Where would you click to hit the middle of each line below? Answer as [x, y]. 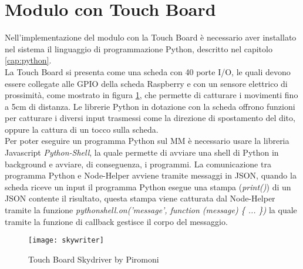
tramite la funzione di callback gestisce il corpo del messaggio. [116, 221]
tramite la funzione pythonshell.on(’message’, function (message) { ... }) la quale [151, 210]
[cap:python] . [28, 60]
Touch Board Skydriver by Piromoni [94, 259]
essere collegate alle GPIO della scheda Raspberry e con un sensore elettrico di [146, 83]
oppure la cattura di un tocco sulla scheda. [82, 129]
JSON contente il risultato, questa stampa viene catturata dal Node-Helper [140, 198]
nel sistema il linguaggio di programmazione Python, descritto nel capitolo [139, 48]
